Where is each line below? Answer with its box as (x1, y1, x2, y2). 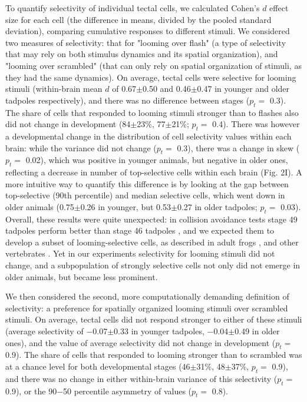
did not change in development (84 (5, 118, 131, 130)
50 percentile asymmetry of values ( (63, 384, 192, 397)
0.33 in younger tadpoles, (114, 325, 204, 337)
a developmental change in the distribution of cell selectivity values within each (5, 129, 292, 142)
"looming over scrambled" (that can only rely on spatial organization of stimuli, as (5, 59, 302, 71)
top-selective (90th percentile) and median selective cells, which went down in (5, 189, 285, 201)
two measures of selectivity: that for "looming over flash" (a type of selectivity (5, 36, 286, 48)
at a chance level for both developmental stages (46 (5, 360, 190, 373)
